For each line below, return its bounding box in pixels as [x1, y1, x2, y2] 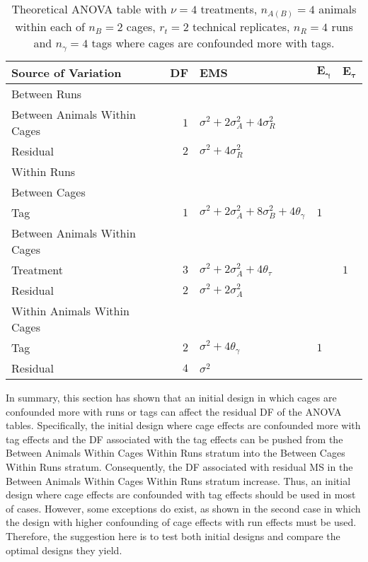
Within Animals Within [11, 303, 130, 320]
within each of [15, 18, 85, 35]
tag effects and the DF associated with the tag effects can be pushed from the [6, 431, 343, 446]
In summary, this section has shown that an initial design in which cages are [6, 390, 337, 405]
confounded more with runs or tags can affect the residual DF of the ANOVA [6, 404, 342, 418]
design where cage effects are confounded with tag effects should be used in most [6, 487, 356, 502]
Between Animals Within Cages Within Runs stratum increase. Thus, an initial [6, 473, 351, 488]
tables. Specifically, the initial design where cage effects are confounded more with [6, 418, 361, 433]
